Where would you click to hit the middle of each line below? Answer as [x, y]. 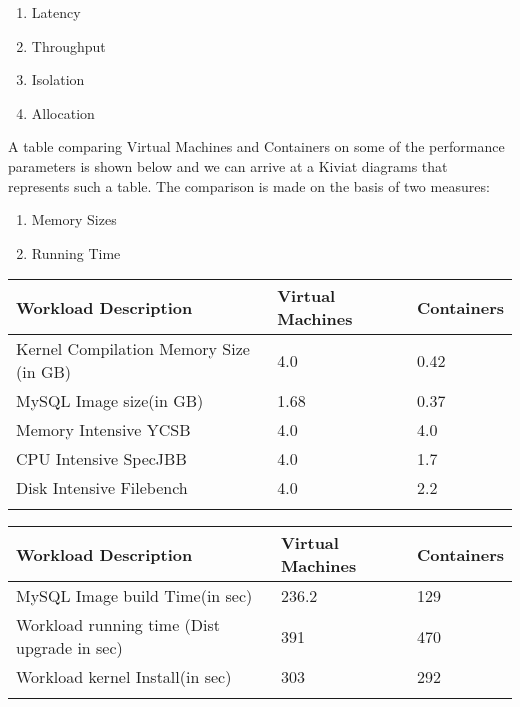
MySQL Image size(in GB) [110, 401]
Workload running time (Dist [118, 625]
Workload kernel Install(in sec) [124, 677]
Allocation [63, 112]
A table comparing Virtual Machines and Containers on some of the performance [256, 146]
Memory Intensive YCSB [103, 430]
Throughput [68, 45]
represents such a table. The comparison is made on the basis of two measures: [249, 185]
